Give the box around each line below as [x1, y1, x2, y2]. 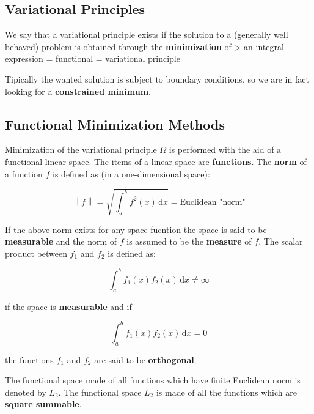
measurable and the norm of [5, 235, 117, 248]
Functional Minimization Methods [5, 114, 225, 133]
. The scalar [258, 235, 303, 248]
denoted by [5, 385, 46, 398]
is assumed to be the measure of [126, 235, 252, 248]
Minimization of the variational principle [5, 143, 157, 156]
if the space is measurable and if [5, 300, 132, 312]
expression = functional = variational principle [5, 52, 180, 65]
